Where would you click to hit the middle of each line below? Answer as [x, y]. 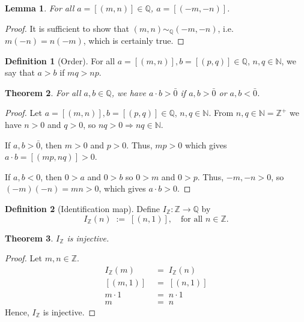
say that [20, 72]
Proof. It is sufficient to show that [67, 28]
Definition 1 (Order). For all [60, 60]
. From [221, 113]
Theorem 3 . [29, 238]
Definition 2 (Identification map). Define [83, 208]
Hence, [17, 311]
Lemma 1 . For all [40, 8]
